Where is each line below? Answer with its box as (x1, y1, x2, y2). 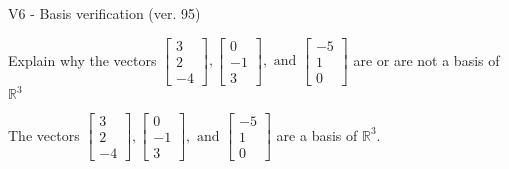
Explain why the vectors (8, 49, 157, 70)
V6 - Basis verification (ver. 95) (8, 3, 201, 23)
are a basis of (276, 124, 358, 145)
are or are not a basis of (353, 49, 500, 70)
